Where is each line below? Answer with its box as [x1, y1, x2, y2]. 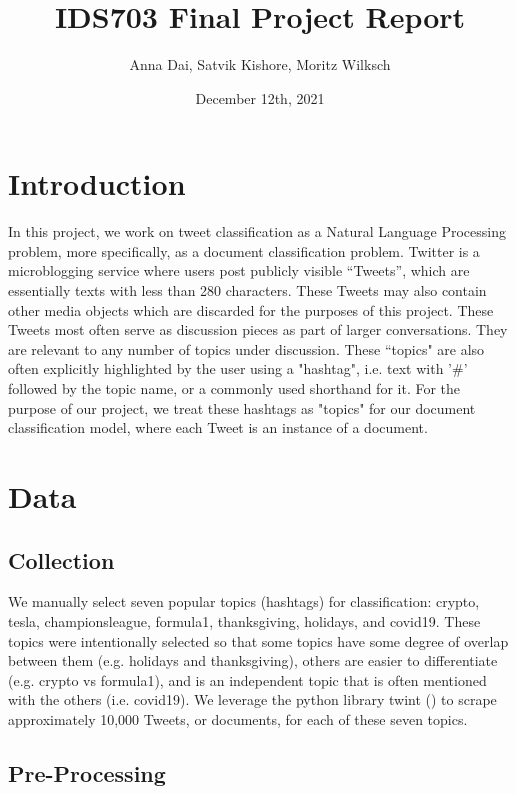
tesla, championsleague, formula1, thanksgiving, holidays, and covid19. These [8, 610, 481, 631]
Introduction [8, 163, 186, 204]
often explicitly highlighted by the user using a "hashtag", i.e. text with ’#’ [8, 358, 468, 379]
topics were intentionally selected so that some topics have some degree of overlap [8, 630, 509, 651]
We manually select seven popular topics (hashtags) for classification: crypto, [8, 591, 480, 612]
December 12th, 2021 [195, 87, 325, 108]
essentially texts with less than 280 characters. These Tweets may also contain [8, 280, 487, 301]
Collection [8, 544, 115, 575]
